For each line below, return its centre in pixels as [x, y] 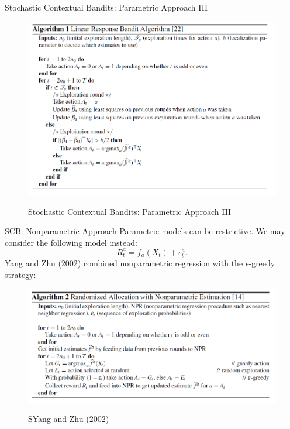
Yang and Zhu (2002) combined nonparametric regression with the [124, 263]
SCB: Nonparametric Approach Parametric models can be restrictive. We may [145, 231]
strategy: [20, 274]
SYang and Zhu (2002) [69, 419]
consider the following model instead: [71, 242]
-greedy [262, 263]
